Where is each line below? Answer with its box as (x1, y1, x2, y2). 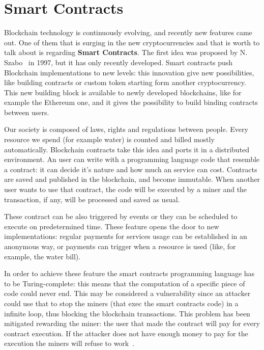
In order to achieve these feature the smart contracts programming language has (4, 268, 255, 279)
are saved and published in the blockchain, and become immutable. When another (4, 174, 260, 184)
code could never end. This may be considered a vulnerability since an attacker (4, 288, 251, 299)
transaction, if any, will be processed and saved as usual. (4, 194, 180, 204)
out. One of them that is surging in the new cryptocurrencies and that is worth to (4, 37, 260, 47)
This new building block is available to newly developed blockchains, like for (4, 87, 242, 97)
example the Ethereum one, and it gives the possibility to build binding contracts (4, 97, 258, 107)
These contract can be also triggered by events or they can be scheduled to (4, 211, 238, 222)
